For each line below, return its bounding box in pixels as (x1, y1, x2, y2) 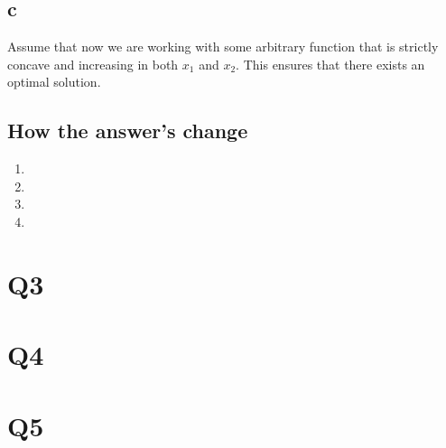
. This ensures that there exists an (236, 54, 425, 73)
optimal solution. (7, 72, 101, 91)
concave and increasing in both (7, 54, 179, 73)
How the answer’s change (7, 117, 248, 145)
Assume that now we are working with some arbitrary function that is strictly (7, 37, 439, 56)
